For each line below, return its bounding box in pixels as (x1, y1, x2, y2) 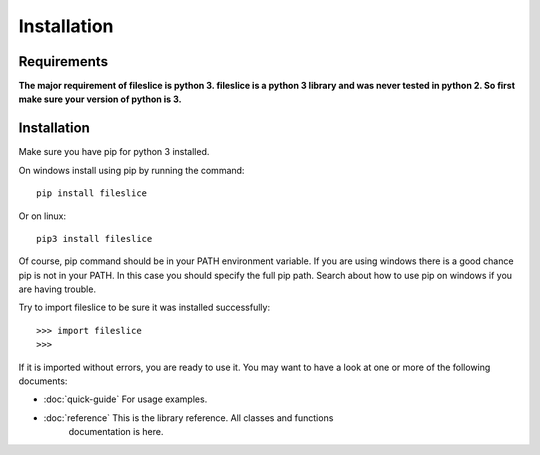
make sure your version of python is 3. (18, 93, 182, 105)
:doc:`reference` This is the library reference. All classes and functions (43, 411, 334, 424)
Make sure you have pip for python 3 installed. (18, 146, 210, 158)
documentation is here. (68, 426, 164, 438)
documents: (18, 375, 68, 387)
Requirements (18, 53, 109, 70)
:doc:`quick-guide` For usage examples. (43, 393, 208, 405)
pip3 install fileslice (36, 233, 153, 244)
